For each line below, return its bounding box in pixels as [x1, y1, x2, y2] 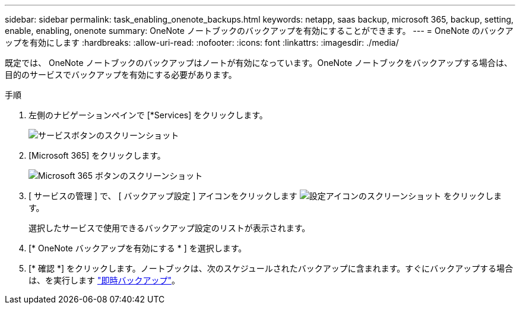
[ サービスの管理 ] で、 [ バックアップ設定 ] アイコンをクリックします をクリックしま [28, 191, 502, 201]
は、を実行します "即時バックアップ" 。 [28, 275, 180, 285]
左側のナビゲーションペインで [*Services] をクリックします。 [28, 110, 268, 120]
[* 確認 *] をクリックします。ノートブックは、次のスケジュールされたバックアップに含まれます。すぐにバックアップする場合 [28, 263, 513, 273]
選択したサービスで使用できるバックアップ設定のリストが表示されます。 [28, 223, 310, 233]
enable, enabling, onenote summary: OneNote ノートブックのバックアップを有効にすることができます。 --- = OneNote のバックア [5, 26, 513, 36]
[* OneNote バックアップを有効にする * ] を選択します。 [28, 243, 247, 253]
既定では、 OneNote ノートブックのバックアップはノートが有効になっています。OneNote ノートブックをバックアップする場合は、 [5, 58, 513, 68]
